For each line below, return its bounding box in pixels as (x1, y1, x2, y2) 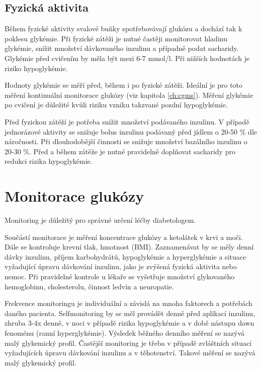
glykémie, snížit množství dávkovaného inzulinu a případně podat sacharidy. (5, 43, 239, 53)
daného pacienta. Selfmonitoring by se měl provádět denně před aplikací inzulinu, (5, 307, 255, 318)
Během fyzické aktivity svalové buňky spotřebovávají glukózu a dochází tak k (5, 23, 242, 34)
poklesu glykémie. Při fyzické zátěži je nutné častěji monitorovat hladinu (5, 33, 227, 43)
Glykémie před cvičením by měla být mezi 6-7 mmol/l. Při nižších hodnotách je (5, 52, 250, 63)
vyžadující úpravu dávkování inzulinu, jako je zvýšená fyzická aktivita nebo (5, 261, 237, 272)
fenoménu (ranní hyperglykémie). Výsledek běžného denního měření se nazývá (5, 327, 245, 338)
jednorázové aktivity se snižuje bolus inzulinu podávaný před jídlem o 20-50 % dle (5, 126, 257, 137)
